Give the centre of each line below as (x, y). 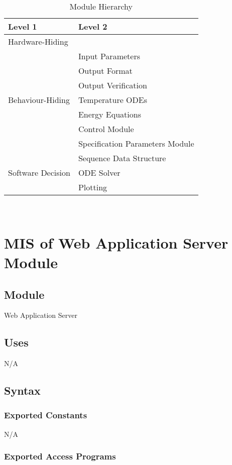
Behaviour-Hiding (39, 100)
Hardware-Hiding (38, 41)
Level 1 (23, 26)
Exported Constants (46, 415)
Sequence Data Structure (122, 158)
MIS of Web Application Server (116, 242)
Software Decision (39, 172)
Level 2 (93, 26)
